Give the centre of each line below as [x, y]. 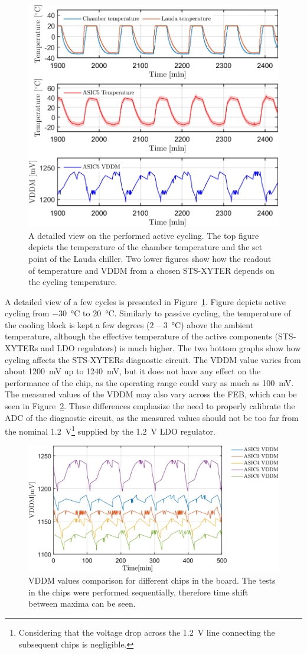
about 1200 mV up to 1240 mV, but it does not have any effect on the [133, 371]
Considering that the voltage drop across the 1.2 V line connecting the [147, 632]
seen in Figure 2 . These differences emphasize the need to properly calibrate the [150, 406]
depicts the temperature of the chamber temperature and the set [146, 247]
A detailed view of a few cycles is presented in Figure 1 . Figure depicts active [145, 301]
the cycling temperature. [73, 282]
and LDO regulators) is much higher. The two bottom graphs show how [171, 348]
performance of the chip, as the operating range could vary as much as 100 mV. [149, 382]
